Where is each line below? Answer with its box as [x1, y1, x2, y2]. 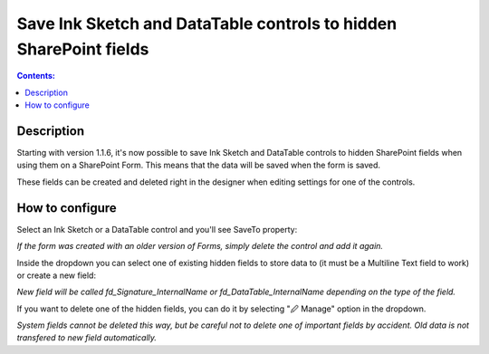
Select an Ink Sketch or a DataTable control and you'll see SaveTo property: [16, 224, 298, 234]
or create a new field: [16, 270, 97, 281]
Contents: [16, 71, 56, 81]
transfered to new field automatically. [16, 332, 158, 343]
